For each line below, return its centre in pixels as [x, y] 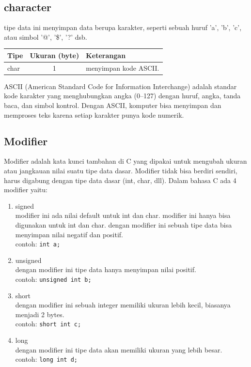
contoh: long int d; [46, 359]
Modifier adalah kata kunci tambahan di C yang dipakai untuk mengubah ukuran [125, 161]
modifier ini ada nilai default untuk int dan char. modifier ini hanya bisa [123, 215]
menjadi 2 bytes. [40, 314]
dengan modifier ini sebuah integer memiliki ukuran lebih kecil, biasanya [123, 305]
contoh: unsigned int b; [53, 279]
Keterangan [106, 55]
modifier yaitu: [26, 190]
